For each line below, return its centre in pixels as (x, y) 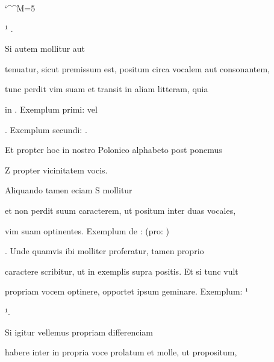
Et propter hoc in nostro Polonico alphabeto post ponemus (114, 150)
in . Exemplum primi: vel (51, 109)
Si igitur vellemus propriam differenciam (79, 332)
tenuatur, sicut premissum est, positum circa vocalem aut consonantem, (137, 68)
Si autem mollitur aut (45, 48)
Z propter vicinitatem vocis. (56, 170)
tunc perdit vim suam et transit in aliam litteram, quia (107, 89)
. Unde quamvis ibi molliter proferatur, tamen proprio (104, 251)
